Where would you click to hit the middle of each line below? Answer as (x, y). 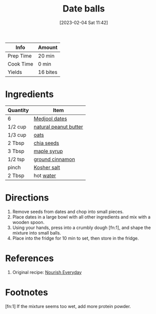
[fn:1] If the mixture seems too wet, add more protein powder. (68, 306)
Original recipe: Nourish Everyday (47, 272)
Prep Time (20, 55)
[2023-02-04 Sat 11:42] (84, 22)
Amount (48, 47)
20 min (46, 55)
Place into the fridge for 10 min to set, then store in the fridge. (76, 238)
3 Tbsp (16, 151)
